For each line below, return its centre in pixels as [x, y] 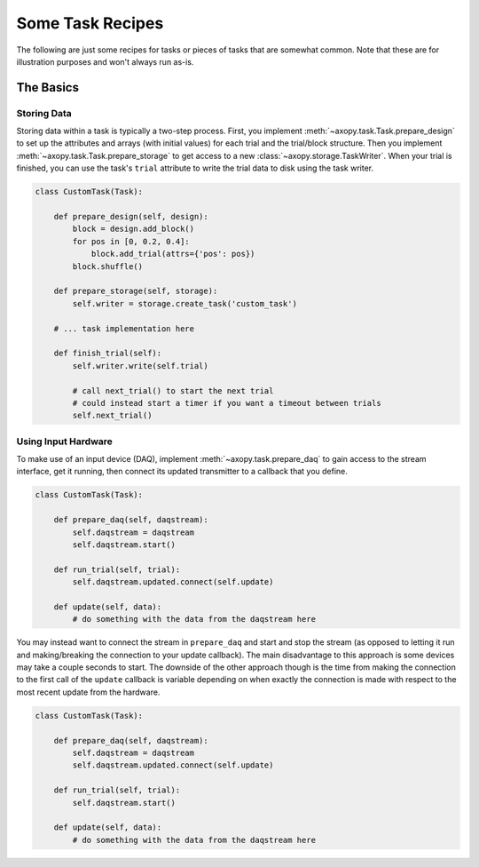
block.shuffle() [108, 266]
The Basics [48, 87]
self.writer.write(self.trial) [140, 366]
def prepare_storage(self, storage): [136, 291]
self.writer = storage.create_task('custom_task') [185, 303]
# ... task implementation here [124, 328]
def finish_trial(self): [108, 354]
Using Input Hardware [64, 441]
